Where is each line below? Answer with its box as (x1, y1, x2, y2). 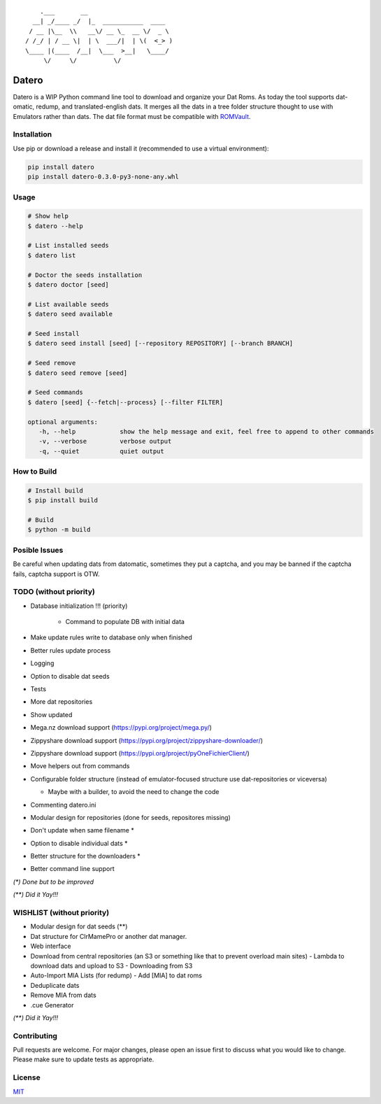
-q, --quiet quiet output (38, 447, 164, 455)
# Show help (27, 212, 69, 220)
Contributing (13, 1031, 57, 1040)
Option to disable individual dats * (30, 839, 129, 847)
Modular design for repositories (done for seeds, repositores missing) (30, 813, 231, 821)
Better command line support (30, 865, 115, 873)
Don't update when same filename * (30, 826, 134, 835)
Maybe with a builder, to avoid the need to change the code (48, 788, 220, 796)
